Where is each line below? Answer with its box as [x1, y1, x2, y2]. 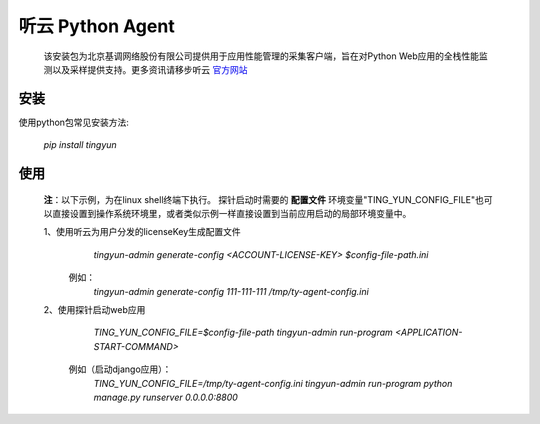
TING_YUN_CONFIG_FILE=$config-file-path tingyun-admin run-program [93, 326, 394, 339]
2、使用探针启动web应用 [43, 303, 146, 315]
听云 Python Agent [18, 15, 175, 37]
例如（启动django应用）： [68, 363, 172, 375]
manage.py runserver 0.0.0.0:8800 [93, 391, 239, 403]
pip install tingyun [43, 139, 117, 151]
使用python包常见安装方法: [18, 116, 129, 128]
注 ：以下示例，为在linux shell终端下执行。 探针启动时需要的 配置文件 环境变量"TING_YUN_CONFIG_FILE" [43, 193, 476, 205]
